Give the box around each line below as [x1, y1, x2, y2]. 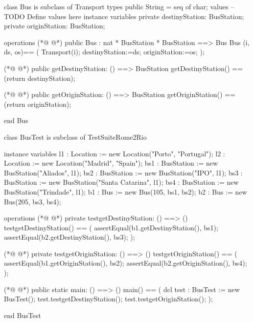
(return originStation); [4, 99, 71, 109]
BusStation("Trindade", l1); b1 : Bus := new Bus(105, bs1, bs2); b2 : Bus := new [4, 186, 247, 197]
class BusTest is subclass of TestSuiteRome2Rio [4, 131, 147, 142]
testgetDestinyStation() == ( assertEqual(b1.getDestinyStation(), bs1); [4, 222, 218, 232]
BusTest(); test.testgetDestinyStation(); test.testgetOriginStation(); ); [4, 294, 213, 304]
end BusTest [4, 310, 41, 320]
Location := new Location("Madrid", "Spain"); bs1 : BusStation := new [4, 158, 218, 168]
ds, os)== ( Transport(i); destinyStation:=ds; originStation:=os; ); [4, 47, 205, 57]
